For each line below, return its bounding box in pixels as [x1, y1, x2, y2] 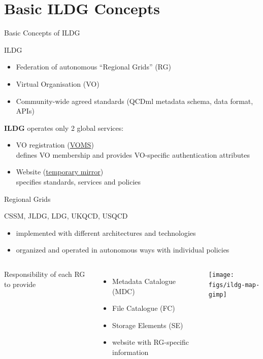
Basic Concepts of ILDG [4, 27, 80, 38]
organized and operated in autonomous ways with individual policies [16, 244, 229, 255]
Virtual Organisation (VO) [16, 78, 100, 89]
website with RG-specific [112, 337, 189, 347]
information [112, 347, 149, 357]
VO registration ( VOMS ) [16, 139, 94, 150]
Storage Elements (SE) [112, 319, 183, 330]
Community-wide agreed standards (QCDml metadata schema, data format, [16, 95, 253, 106]
